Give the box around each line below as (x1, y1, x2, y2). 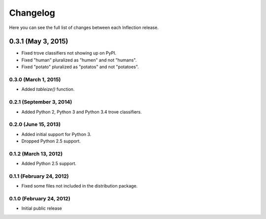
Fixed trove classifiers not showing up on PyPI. (21, 50, 117, 56)
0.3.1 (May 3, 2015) (9, 37, 68, 46)
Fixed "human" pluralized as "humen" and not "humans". (21, 57, 137, 63)
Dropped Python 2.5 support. (21, 138, 81, 144)
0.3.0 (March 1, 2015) (9, 76, 61, 83)
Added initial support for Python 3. (21, 131, 92, 137)
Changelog (9, 7, 55, 18)
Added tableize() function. (21, 86, 75, 92)
